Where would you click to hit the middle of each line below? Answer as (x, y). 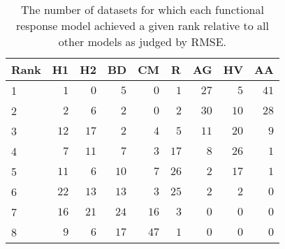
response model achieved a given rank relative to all (142, 25)
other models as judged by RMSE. (142, 41)
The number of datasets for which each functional (142, 9)
